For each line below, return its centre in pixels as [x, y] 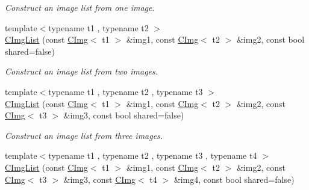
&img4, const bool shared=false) [234, 179]
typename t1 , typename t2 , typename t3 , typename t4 [153, 155]
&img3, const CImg [100, 179]
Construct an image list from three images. [84, 135]
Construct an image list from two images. [82, 71]
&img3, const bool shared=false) [124, 115]
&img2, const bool [270, 39]
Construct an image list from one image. [80, 7]
